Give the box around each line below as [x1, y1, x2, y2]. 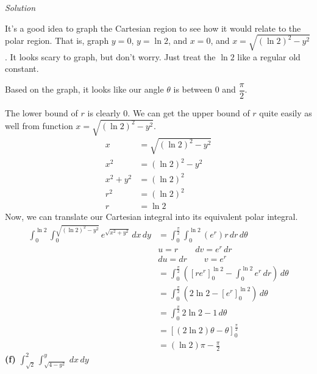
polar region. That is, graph [5, 34, 109, 47]
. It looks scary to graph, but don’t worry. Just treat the [5, 50, 216, 63]
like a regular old [237, 50, 301, 63]
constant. [5, 62, 39, 75]
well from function [5, 119, 73, 132]
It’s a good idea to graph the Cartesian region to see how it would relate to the [5, 21, 301, 34]
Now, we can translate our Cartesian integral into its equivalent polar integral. [5, 210, 298, 223]
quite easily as [259, 106, 312, 119]
